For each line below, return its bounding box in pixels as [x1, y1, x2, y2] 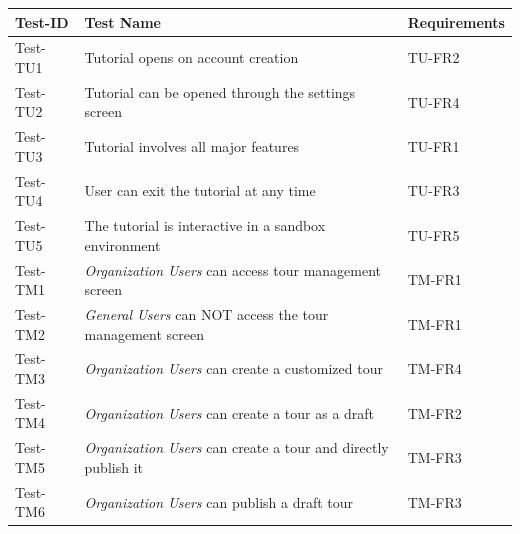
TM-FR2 [407, 402, 462, 423]
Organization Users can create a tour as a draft [84, 402, 375, 423]
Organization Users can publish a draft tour [84, 491, 354, 512]
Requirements [407, 11, 505, 32]
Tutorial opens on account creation [84, 47, 299, 68]
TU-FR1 [407, 136, 460, 157]
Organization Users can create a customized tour [84, 358, 383, 379]
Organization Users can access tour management [84, 259, 382, 280]
